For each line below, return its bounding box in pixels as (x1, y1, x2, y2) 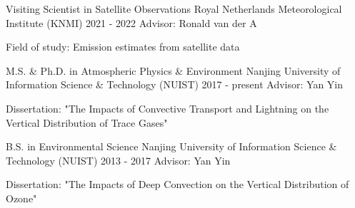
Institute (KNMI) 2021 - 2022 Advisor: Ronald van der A (6, 15, 257, 30)
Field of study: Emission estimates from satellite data (6, 39, 240, 54)
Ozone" (6, 190, 37, 205)
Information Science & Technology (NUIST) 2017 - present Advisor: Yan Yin (6, 77, 344, 92)
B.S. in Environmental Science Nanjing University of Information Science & (6, 139, 337, 154)
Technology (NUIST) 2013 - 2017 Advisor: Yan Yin (6, 152, 231, 167)
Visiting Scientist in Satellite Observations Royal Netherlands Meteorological (6, 1, 342, 16)
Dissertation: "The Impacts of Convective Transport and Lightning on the (6, 100, 329, 115)
